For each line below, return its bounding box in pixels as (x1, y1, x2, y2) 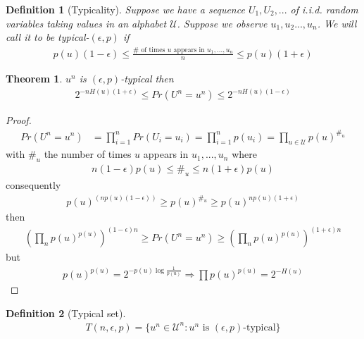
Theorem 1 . (6, 71, 63, 86)
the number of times (44, 147, 132, 161)
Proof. (6, 113, 32, 128)
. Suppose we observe (177, 16, 268, 30)
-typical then (120, 71, 174, 86)
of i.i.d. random (290, 2, 358, 16)
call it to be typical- (6, 30, 89, 44)
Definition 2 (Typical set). (6, 305, 126, 320)
